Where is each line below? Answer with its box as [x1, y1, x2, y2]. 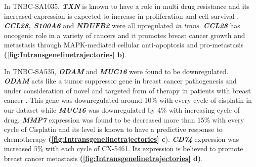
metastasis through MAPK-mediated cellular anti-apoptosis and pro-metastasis [4, 40, 244, 50]
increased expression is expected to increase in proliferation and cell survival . [4, 10, 239, 21]
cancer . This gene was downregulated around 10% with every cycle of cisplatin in [4, 95, 252, 105]
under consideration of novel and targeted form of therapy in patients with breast [4, 85, 251, 95]
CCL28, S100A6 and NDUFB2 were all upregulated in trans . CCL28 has [4, 20, 240, 31]
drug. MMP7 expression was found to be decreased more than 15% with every [4, 114, 244, 125]
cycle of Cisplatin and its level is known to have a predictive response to [4, 124, 223, 134]
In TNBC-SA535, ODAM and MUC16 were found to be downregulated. [4, 66, 229, 76]
